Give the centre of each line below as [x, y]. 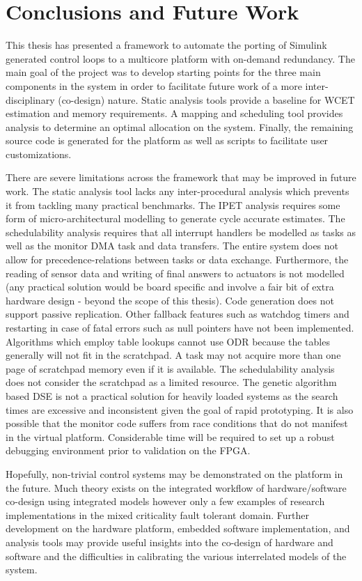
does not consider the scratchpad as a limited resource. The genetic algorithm [171, 382]
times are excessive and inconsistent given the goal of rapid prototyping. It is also [180, 409]
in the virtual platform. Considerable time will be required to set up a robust [170, 436]
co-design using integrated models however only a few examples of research [165, 501]
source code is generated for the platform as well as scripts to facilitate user [167, 140]
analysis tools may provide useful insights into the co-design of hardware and [170, 542]
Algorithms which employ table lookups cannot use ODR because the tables [168, 341]
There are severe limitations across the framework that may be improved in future [181, 177]
